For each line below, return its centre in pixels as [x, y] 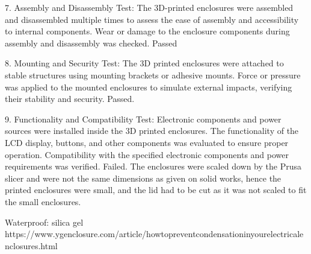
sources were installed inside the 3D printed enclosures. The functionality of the [152, 131]
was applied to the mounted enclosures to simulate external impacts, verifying [149, 87]
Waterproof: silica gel [44, 222]
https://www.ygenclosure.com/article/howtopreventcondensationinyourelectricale [154, 234]
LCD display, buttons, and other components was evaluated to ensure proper [147, 142]
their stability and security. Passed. [70, 99]
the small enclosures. [43, 201]
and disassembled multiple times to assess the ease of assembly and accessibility [152, 19]
